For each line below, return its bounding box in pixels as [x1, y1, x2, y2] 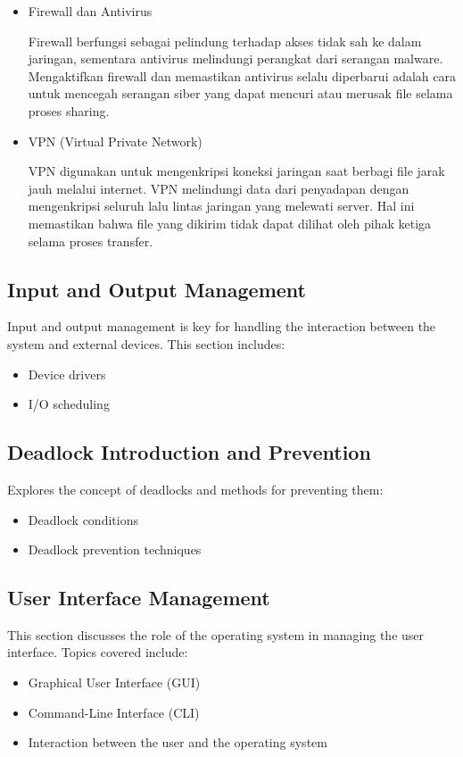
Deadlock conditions [28, 510, 138, 528]
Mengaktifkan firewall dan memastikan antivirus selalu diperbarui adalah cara [28, 66, 457, 85]
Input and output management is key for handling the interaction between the [7, 317, 436, 336]
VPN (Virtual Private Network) [28, 131, 203, 150]
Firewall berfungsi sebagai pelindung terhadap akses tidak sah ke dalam [28, 31, 422, 50]
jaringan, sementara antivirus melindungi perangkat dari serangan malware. [28, 49, 443, 68]
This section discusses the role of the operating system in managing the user [7, 625, 425, 644]
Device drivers [28, 364, 106, 383]
